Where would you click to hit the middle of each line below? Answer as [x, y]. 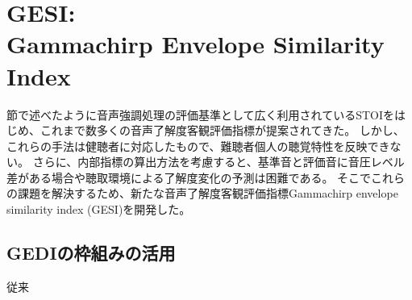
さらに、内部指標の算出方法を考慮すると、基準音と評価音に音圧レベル [218, 162]
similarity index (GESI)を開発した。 [99, 209]
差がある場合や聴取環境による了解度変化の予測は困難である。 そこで [189, 177]
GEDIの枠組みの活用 [91, 253]
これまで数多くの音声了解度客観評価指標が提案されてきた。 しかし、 [222, 130]
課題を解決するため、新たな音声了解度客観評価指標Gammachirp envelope [208, 193]
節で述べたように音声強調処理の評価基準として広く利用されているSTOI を [200, 114]
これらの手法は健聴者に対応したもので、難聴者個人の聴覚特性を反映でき [198, 146]
